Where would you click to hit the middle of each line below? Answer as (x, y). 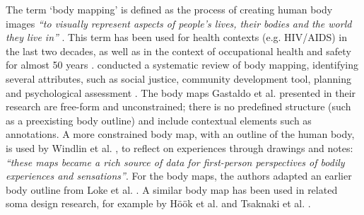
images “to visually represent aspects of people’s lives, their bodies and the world (179, 23)
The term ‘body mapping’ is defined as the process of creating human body (169, 9)
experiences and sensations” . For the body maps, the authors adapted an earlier (179, 176)
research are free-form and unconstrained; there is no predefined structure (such (178, 106)
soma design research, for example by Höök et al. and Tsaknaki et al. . (158, 203)
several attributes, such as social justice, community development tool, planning (178, 78)
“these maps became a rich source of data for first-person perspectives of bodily (175, 162)
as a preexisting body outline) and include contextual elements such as (159, 120)
